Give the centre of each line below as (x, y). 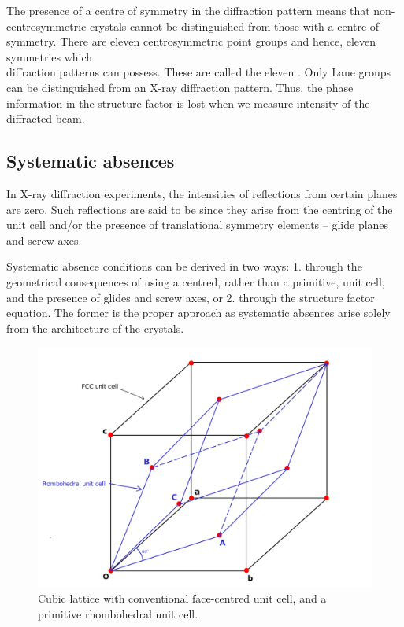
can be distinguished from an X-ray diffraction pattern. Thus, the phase (180, 87)
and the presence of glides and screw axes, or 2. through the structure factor (191, 297)
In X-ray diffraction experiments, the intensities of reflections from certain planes (202, 193)
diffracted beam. (46, 118)
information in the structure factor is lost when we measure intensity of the (188, 103)
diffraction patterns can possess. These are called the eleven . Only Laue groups (199, 72)
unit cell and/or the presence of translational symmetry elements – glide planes (198, 225)
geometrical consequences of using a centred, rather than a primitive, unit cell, (196, 281)
